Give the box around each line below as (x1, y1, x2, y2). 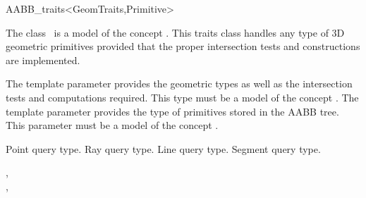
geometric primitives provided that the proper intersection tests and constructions (6, 39, 360, 54)
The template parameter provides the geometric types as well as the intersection (6, 76, 353, 91)
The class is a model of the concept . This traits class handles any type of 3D (6, 25, 345, 39)
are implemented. (6, 52, 80, 67)
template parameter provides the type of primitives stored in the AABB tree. (6, 104, 339, 118)
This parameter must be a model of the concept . (6, 118, 219, 132)
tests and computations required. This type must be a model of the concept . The (6, 89, 359, 104)
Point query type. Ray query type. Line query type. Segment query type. (6, 141, 321, 156)
